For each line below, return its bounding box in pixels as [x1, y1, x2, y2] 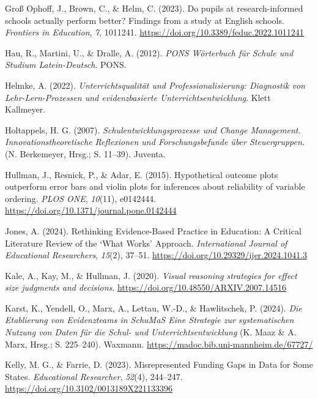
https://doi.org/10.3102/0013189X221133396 [5, 382, 172, 395]
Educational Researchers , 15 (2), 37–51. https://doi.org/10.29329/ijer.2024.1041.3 [5, 248, 308, 261]
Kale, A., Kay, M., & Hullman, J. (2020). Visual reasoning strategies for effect [5, 269, 297, 282]
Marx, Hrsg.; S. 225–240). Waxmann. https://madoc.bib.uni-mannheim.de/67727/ [5, 337, 313, 350]
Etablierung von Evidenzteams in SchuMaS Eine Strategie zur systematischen [5, 313, 294, 326]
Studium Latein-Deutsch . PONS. [5, 58, 127, 71]
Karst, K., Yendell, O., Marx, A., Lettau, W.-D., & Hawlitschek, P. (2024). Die [5, 301, 302, 314]
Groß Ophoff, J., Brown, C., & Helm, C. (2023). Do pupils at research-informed [5, 2, 303, 14]
